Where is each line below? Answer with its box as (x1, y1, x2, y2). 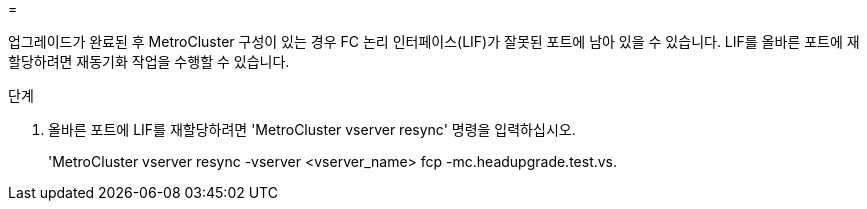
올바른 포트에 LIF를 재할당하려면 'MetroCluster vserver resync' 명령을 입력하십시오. (48, 121, 576, 138)
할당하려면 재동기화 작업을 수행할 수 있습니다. (8, 53, 290, 70)
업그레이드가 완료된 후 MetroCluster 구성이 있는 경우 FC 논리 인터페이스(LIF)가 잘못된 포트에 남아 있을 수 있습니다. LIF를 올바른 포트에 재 (8, 33, 860, 50)
